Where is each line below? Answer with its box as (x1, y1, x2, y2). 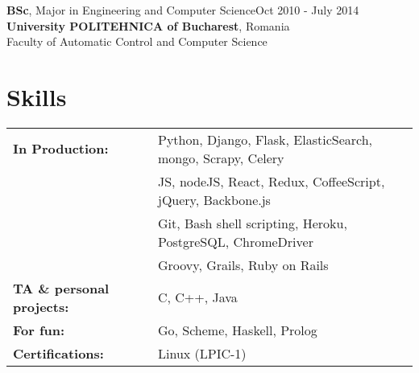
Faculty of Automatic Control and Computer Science (6, 33, 268, 50)
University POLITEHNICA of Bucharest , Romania (6, 17, 290, 34)
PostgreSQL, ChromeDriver (157, 232, 313, 251)
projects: (13, 297, 69, 316)
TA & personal (13, 278, 110, 297)
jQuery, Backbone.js (157, 190, 271, 209)
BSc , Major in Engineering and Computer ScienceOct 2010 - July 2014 (6, 2, 359, 18)
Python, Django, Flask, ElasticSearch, (157, 129, 373, 149)
